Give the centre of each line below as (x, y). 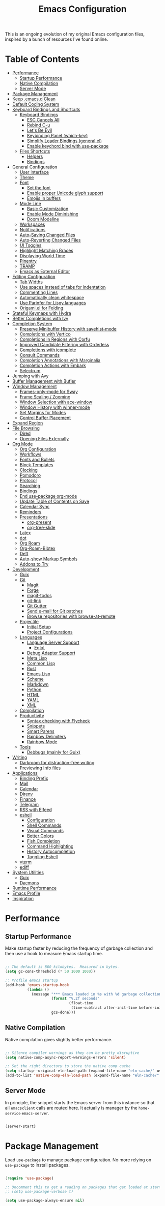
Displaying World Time (42, 256)
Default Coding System (36, 104)
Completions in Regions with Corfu (55, 339)
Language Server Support (53, 642)
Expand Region (27, 423)
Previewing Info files (40, 768)
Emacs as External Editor (45, 271)
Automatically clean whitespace (52, 298)
